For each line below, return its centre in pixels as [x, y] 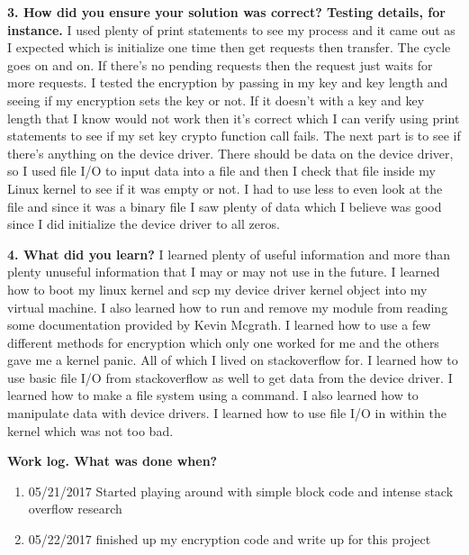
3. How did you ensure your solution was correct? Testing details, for [226, 12]
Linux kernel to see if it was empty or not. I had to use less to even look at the [225, 188]
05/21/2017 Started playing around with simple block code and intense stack [241, 491]
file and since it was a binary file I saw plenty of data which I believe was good [225, 206]
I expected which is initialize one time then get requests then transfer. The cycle [229, 47]
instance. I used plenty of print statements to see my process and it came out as [231, 29]
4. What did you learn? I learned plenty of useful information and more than [229, 254]
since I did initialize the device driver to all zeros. [144, 224]
